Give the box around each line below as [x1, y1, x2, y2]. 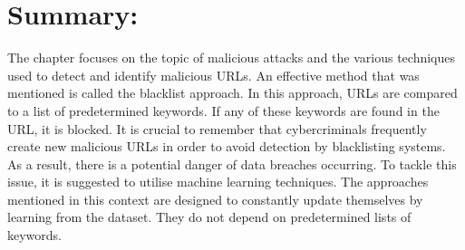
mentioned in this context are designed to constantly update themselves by [7, 189, 423, 208]
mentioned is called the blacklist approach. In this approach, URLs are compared [7, 83, 458, 102]
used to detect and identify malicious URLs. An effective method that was [7, 65, 420, 84]
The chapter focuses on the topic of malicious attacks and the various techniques [7, 48, 456, 67]
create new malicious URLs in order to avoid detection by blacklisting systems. [7, 137, 446, 156]
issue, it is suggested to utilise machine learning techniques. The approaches [7, 172, 429, 191]
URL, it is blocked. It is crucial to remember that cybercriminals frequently [7, 119, 427, 138]
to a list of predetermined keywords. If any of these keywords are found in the [7, 101, 440, 120]
